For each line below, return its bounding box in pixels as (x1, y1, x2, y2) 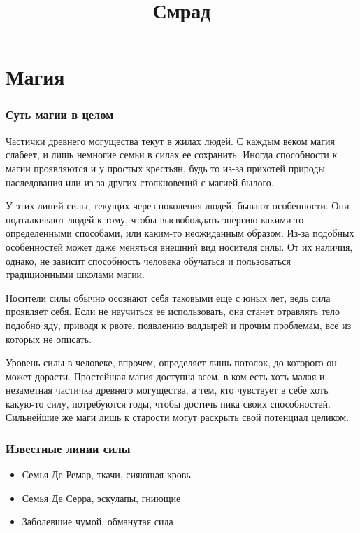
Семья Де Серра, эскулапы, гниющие (22, 490, 181, 505)
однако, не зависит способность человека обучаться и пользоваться (6, 253, 291, 268)
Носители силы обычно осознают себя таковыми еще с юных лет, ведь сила (6, 290, 331, 305)
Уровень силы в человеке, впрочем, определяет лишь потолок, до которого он (6, 355, 337, 370)
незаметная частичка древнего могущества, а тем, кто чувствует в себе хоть (6, 382, 329, 397)
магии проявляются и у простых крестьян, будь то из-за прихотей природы (6, 160, 325, 175)
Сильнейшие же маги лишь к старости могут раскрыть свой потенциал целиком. (6, 410, 350, 424)
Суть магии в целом (6, 106, 114, 123)
